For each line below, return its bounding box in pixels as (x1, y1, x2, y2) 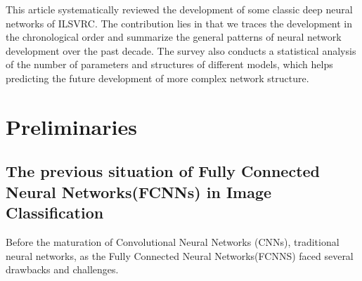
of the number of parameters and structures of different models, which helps (6, 57, 333, 72)
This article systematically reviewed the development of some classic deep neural (6, 2, 353, 16)
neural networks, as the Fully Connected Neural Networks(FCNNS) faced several (6, 248, 354, 263)
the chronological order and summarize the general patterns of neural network (6, 30, 342, 44)
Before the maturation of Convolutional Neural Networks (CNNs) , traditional (6, 234, 340, 249)
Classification (6, 202, 104, 223)
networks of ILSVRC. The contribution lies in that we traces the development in (6, 15, 353, 30)
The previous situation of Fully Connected (6, 160, 321, 182)
